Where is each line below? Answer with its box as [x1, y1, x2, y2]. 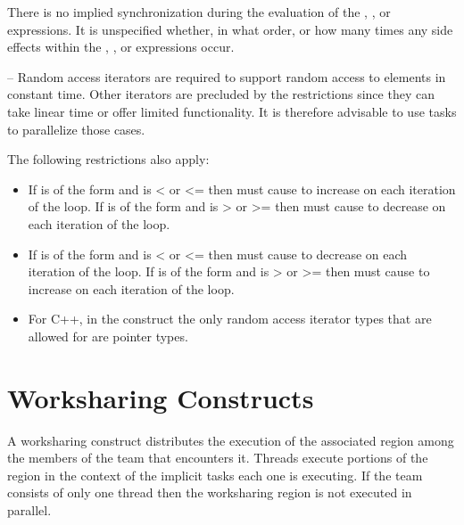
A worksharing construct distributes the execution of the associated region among [7, 431, 454, 449]
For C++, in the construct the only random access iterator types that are [28, 309, 432, 328]
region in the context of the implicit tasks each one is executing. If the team [7, 465, 423, 484]
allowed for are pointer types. [28, 326, 188, 345]
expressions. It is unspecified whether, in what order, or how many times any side [7, 20, 453, 38]
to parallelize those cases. [7, 119, 145, 138]
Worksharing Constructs [7, 379, 314, 415]
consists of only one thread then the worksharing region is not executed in [7, 483, 412, 502]
